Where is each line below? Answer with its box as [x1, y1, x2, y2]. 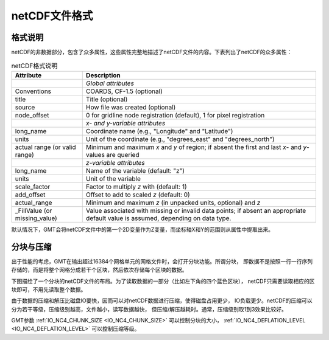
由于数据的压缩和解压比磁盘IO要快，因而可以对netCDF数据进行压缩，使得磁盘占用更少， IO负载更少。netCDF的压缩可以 [11, 297, 313, 304]
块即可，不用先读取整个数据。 [11, 286, 87, 293]
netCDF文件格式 [11, 9, 93, 23]
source [15, 103, 35, 111]
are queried [106, 150, 140, 159]
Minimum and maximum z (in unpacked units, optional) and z [85, 198, 261, 207]
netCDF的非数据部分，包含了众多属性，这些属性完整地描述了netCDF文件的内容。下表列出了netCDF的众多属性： [11, 49, 292, 56]
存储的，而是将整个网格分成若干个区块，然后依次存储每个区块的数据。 [11, 266, 188, 274]
